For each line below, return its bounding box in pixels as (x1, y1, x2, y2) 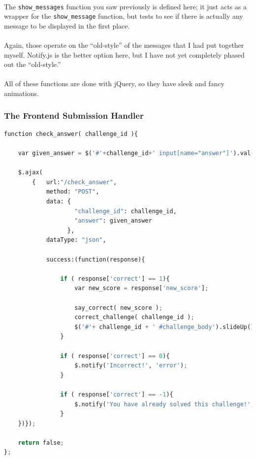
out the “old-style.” (4, 59, 61, 69)
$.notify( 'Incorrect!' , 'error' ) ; (74, 362, 188, 369)
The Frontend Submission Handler (4, 109, 144, 121)
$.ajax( (18, 169, 43, 176)
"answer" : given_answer (74, 217, 152, 225)
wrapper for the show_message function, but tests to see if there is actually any (4, 11, 243, 21)
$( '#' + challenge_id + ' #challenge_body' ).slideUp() (74, 323, 255, 330)
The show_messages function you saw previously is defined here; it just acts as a (4, 1, 247, 11)
